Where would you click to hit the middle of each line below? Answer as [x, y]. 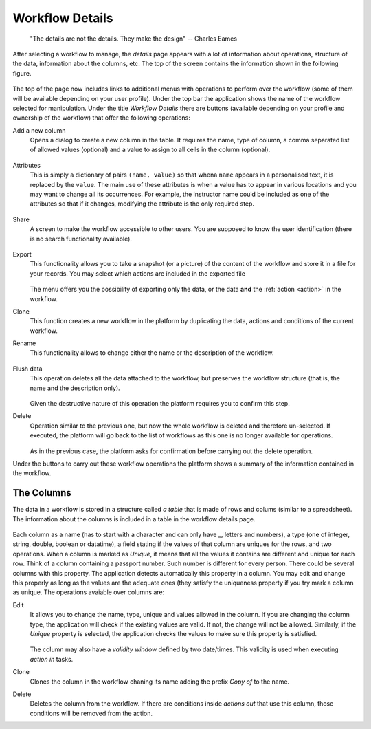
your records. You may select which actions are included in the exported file [137, 273]
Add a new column [39, 130]
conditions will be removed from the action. [91, 713]
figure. [22, 73]
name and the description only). [75, 388]
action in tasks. [52, 659]
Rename [24, 343]
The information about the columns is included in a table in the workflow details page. [134, 519]
